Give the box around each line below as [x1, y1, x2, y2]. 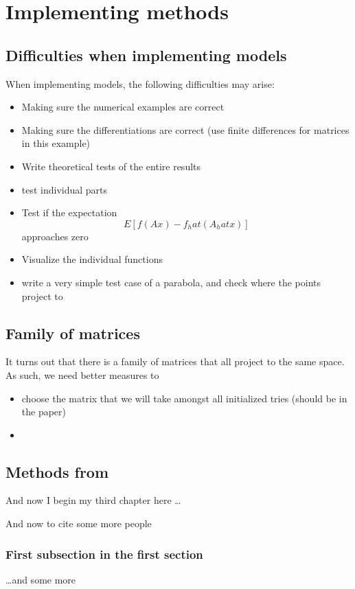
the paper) [21, 404, 67, 419]
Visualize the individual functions [21, 252, 163, 266]
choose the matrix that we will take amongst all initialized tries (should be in [21, 391, 347, 405]
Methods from [5, 461, 109, 482]
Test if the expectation [21, 205, 117, 220]
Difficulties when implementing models [5, 44, 287, 65]
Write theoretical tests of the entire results [21, 159, 201, 173]
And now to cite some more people [5, 516, 152, 531]
